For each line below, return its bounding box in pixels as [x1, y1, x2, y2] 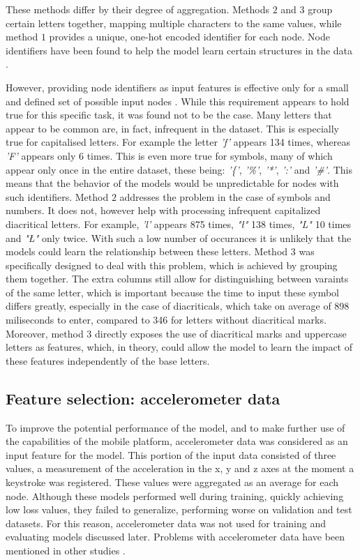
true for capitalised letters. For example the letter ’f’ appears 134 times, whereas [6, 135, 350, 149]
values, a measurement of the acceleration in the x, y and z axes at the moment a [6, 461, 354, 476]
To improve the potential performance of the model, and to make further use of [6, 420, 345, 434]
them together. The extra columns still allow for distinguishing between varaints [6, 271, 349, 286]
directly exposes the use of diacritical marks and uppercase [95, 326, 347, 340]
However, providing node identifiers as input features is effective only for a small [6, 80, 349, 94]
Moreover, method [6, 326, 84, 340]
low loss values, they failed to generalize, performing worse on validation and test [6, 502, 352, 517]
